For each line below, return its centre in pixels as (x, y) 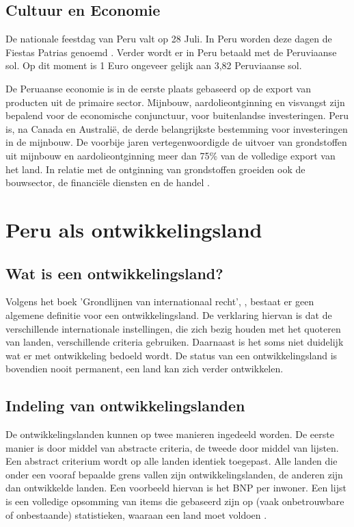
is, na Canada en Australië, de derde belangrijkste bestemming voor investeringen (177, 128)
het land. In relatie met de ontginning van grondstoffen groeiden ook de (155, 169)
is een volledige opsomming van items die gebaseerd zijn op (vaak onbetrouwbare (175, 501)
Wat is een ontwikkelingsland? (114, 273)
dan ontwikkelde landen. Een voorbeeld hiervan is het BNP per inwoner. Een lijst (176, 488)
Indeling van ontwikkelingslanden (125, 406)
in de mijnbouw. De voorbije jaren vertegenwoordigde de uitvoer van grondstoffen (176, 142)
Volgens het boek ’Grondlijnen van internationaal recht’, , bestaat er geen (160, 301)
